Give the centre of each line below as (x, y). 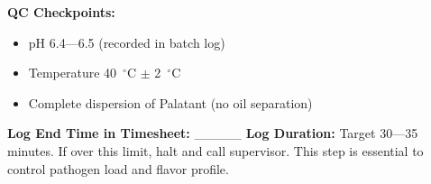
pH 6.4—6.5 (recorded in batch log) (127, 42)
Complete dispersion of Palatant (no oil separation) (170, 102)
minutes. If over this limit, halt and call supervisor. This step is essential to (215, 150)
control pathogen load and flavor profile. (118, 168)
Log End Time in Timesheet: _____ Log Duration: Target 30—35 (213, 133)
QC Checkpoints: (61, 12)
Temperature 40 (73, 73)
